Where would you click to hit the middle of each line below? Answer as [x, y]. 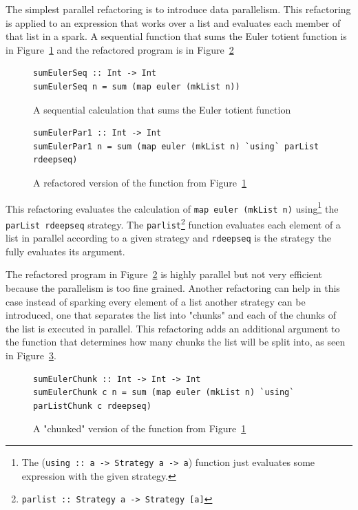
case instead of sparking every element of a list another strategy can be [156, 301]
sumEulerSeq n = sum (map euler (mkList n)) [137, 86]
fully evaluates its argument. [65, 251]
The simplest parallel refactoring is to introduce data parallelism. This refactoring [178, 9]
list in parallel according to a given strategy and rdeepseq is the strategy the [169, 238]
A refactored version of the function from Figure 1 [140, 182]
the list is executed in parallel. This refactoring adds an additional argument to [173, 328]
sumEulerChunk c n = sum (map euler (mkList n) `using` [164, 393]
